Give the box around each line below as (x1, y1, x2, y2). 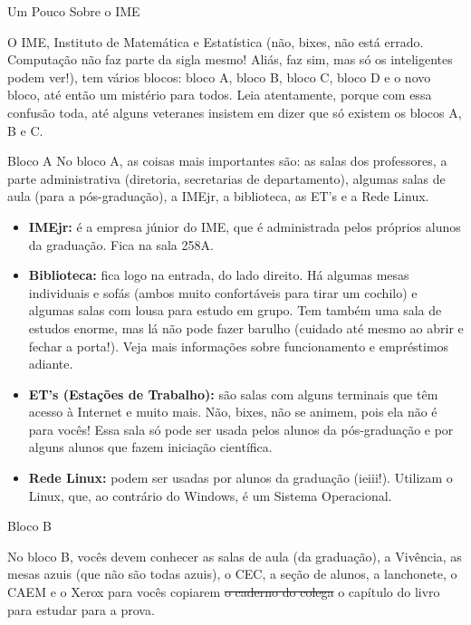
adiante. (28, 354, 73, 373)
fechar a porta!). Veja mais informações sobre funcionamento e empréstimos (28, 336, 449, 355)
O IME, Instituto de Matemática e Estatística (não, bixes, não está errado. (7, 32, 424, 51)
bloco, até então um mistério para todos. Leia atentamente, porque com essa (7, 85, 432, 104)
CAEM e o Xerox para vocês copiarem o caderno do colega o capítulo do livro (7, 582, 440, 601)
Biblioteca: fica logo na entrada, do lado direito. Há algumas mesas (28, 265, 409, 284)
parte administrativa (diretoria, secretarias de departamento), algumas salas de (7, 168, 446, 187)
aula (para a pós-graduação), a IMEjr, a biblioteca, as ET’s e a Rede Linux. (7, 187, 429, 206)
